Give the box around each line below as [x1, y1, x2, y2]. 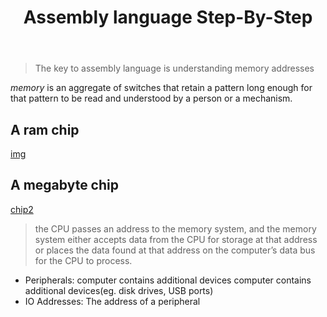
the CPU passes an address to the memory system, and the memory [34, 222, 317, 235]
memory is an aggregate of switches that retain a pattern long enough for [10, 82, 313, 94]
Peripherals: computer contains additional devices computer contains [24, 274, 312, 286]
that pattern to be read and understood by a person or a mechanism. [10, 92, 293, 105]
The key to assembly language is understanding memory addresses [34, 62, 315, 75]
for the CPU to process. [34, 254, 133, 266]
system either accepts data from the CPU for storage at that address [34, 233, 318, 245]
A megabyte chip [10, 177, 119, 194]
